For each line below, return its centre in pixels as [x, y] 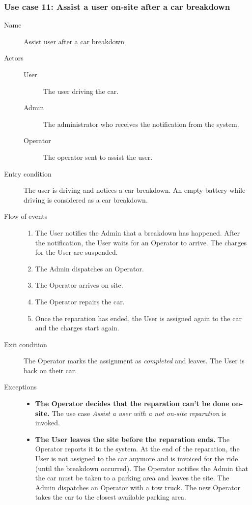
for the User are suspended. [76, 252]
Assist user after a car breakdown [74, 41]
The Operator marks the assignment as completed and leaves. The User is [134, 361]
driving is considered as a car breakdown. [86, 199]
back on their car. [50, 370]
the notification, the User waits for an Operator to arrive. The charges [141, 242]
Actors [14, 58]
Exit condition [26, 344]
